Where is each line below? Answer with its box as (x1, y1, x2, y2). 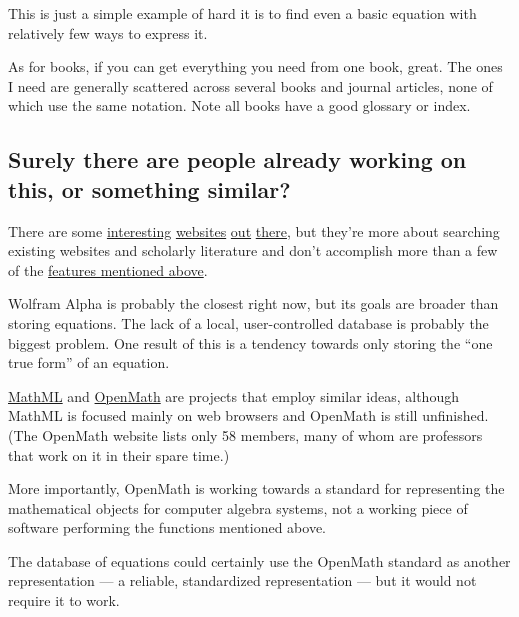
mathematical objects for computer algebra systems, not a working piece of (8, 497, 468, 518)
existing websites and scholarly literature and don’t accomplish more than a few (8, 240, 498, 261)
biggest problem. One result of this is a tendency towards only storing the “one (8, 332, 493, 353)
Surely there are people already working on (8, 144, 467, 175)
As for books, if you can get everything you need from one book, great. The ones (8, 56, 503, 77)
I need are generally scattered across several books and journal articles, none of (8, 75, 493, 96)
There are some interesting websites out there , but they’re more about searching (8, 220, 500, 241)
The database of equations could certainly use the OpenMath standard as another (8, 550, 511, 571)
